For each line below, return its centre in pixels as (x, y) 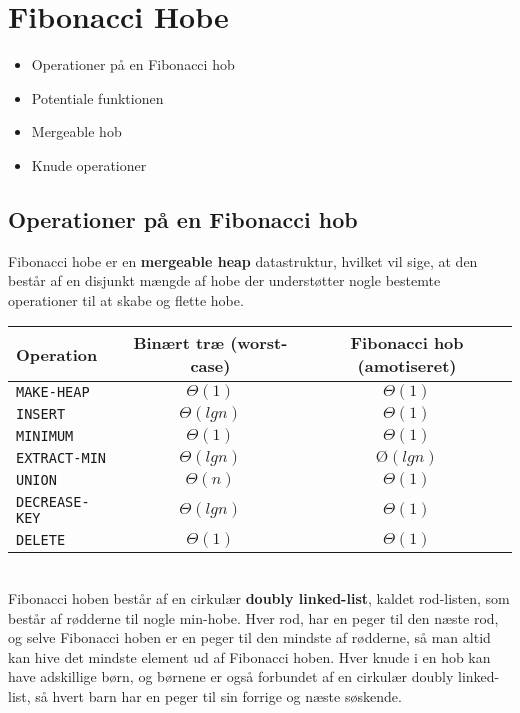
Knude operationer (89, 164)
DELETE (41, 540)
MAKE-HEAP (53, 392)
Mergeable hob (76, 131)
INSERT (41, 414)
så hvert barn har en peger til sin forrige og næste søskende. (218, 696)
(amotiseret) (407, 366)
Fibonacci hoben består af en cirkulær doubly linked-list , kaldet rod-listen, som (259, 598)
